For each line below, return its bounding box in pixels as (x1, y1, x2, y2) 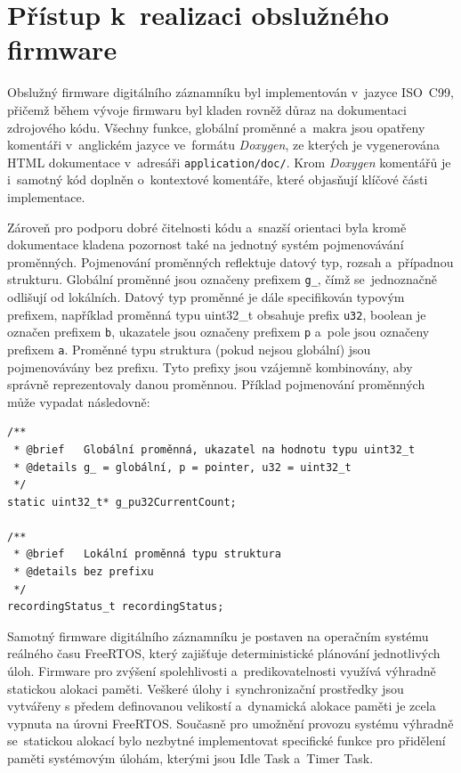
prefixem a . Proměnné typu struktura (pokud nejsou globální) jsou (7, 339, 371, 358)
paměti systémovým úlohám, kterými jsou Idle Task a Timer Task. (7, 749, 374, 767)
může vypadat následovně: (7, 392, 150, 411)
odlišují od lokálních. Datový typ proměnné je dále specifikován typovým (7, 287, 405, 305)
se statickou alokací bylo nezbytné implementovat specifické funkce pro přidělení (7, 731, 446, 750)
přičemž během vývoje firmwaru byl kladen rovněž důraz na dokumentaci (7, 100, 407, 118)
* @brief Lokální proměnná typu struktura (13, 548, 281, 561)
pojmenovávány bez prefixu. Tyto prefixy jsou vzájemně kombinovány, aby (7, 357, 413, 376)
